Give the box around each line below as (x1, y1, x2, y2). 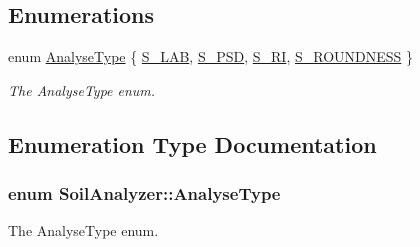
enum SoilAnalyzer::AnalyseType (8, 181, 281, 206)
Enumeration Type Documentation (8, 128, 377, 159)
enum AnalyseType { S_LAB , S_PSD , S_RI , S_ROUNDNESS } (8, 46, 414, 67)
